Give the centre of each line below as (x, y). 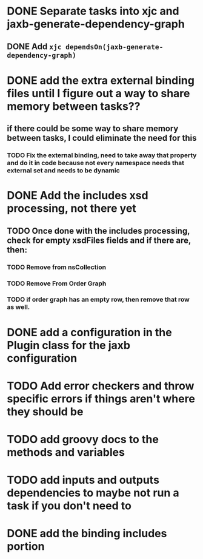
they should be (45, 412)
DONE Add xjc (34, 46)
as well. (18, 307)
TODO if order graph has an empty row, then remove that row (98, 300)
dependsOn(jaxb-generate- (114, 47)
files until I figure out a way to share (98, 93)
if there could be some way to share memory (93, 129)
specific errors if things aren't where (101, 398)
